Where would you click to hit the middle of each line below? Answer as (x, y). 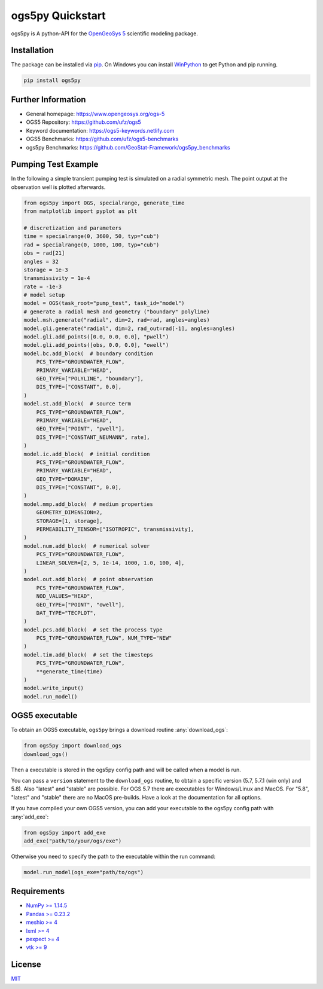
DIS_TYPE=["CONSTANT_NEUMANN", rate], (93, 437)
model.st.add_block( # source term (77, 404)
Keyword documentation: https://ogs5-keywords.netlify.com (100, 130)
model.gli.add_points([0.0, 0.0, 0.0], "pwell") (96, 337)
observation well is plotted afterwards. (58, 187)
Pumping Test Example (55, 164)
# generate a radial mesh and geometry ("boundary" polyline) (117, 312)
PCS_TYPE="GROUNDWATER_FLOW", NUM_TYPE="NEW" (104, 638)
